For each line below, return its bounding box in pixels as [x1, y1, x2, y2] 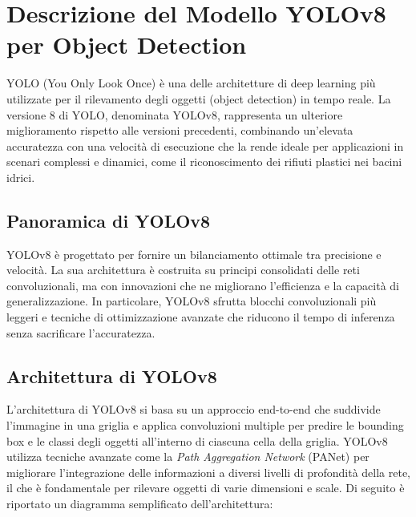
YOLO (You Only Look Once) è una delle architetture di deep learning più [6, 75, 376, 91]
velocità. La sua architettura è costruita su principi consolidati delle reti [6, 261, 360, 278]
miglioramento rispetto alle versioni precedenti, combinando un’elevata [6, 122, 353, 139]
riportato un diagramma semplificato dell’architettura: [6, 495, 273, 511]
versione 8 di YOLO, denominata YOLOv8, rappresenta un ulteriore [6, 106, 343, 123]
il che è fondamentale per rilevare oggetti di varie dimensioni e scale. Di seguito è [6, 479, 405, 496]
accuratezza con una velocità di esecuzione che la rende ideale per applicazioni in [6, 137, 404, 154]
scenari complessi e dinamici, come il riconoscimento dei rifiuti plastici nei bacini [6, 153, 402, 170]
